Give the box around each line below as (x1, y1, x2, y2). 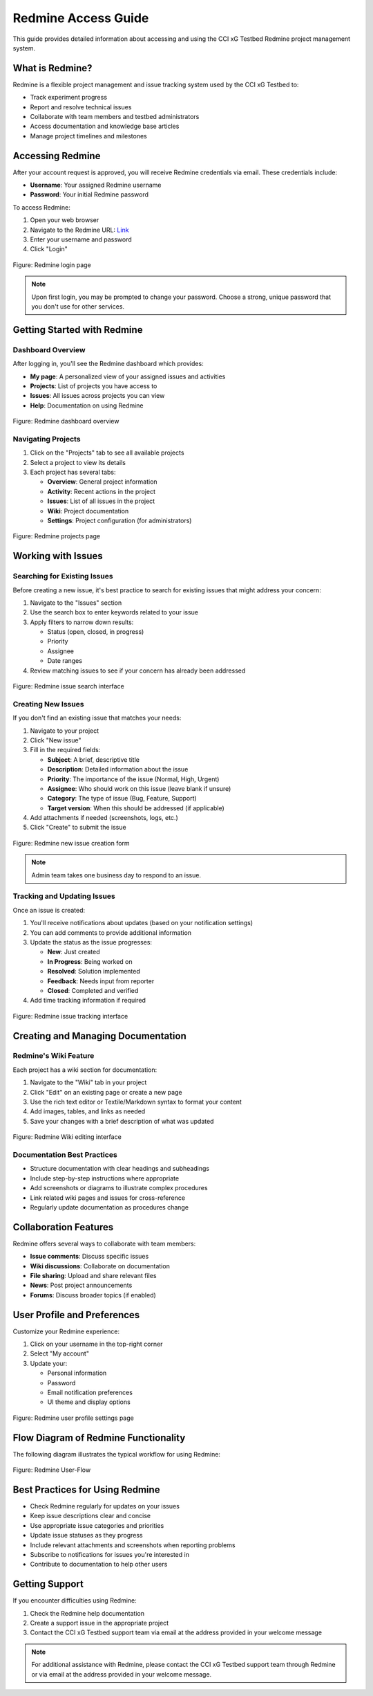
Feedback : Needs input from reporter (47, 976, 155, 985)
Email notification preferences (47, 1388, 133, 1397)
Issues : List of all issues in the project (47, 497, 155, 505)
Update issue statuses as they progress (30, 1531, 143, 1540)
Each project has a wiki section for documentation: (12, 1066, 157, 1074)
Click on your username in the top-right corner (30, 1340, 163, 1349)
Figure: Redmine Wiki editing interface (12, 1133, 122, 1141)
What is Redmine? (12, 62, 93, 74)
